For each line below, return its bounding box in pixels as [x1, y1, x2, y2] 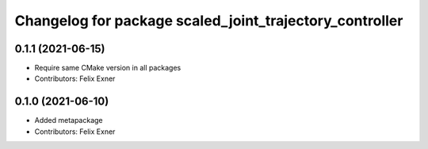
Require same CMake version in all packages [34, 63, 182, 73]
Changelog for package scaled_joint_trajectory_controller [14, 12, 403, 29]
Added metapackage [34, 116, 103, 125]
